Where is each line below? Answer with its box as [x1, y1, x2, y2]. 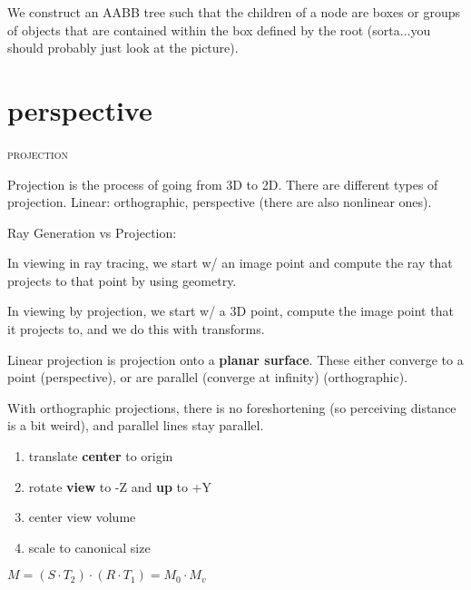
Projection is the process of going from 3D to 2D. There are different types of [7, 174, 438, 193]
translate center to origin [28, 447, 173, 466]
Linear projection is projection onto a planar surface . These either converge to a [7, 349, 464, 369]
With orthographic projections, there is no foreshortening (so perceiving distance [7, 398, 456, 417]
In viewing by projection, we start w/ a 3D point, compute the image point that [7, 301, 454, 320]
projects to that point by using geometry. [7, 270, 237, 290]
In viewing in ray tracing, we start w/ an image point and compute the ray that [7, 253, 453, 272]
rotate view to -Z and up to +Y [28, 477, 212, 496]
